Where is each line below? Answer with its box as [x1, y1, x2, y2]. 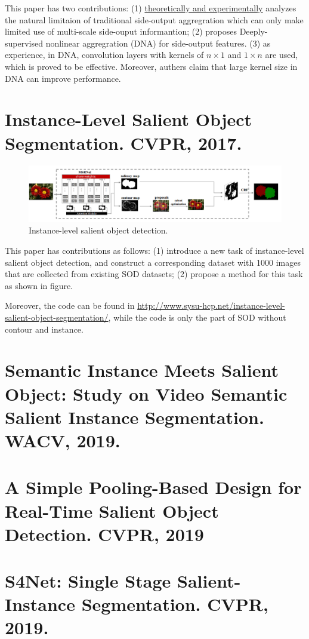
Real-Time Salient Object [5, 498, 219, 523]
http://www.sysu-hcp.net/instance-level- [137, 299, 285, 312]
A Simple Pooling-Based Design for [5, 475, 302, 499]
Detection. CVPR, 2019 [5, 521, 204, 546]
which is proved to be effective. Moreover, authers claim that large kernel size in [5, 60, 298, 72]
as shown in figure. [5, 279, 73, 291]
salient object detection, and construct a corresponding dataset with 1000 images [5, 256, 301, 268]
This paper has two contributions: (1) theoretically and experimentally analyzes [5, 2, 296, 14]
